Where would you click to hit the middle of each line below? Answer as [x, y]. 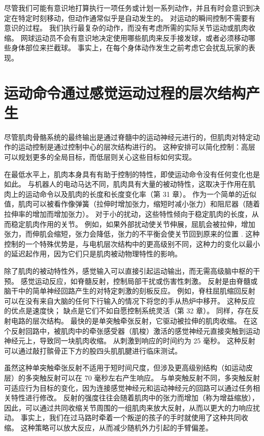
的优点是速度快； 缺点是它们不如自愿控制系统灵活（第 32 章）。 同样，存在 [128, 311]
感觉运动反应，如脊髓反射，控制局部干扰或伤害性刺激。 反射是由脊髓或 [139, 281]
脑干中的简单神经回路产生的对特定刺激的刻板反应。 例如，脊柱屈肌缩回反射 [130, 291]
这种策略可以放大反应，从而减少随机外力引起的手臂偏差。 [117, 427]
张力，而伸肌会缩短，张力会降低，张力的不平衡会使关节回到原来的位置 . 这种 [132, 234]
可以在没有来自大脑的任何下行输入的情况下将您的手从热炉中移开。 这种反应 [130, 300]
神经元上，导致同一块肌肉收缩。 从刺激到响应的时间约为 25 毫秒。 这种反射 [130, 341]
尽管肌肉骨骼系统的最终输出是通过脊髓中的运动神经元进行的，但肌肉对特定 [128, 137]
